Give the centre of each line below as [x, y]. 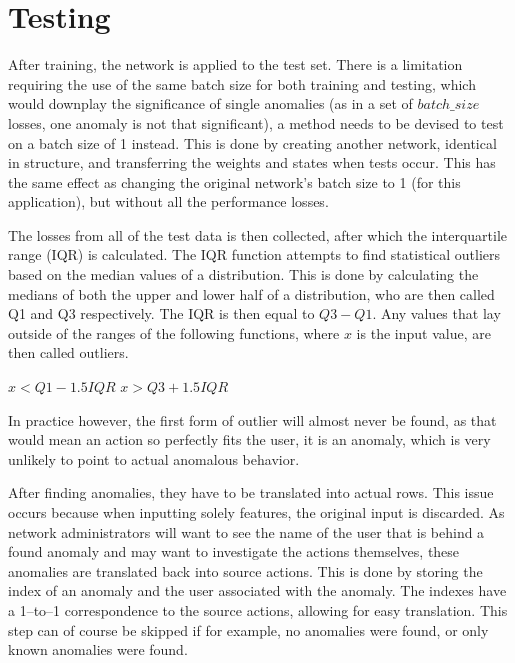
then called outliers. [68, 352]
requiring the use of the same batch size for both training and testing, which [242, 83]
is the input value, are [423, 332]
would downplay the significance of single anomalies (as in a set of [210, 103]
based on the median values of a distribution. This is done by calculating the [243, 274]
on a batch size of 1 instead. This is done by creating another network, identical [252, 142]
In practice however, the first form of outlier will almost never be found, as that [252, 419]
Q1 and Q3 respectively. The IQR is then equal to [161, 313]
